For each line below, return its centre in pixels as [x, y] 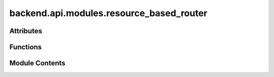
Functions [26, 47]
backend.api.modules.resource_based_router [108, 13]
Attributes [26, 31]
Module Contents [37, 63]
